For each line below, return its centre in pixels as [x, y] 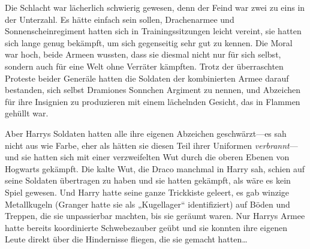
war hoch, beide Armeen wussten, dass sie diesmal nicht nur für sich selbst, [143, 54]
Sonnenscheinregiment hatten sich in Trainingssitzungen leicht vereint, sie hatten [153, 31]
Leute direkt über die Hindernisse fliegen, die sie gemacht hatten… [126, 239]
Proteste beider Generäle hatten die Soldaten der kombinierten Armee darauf [147, 78]
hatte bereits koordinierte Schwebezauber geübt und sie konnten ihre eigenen [146, 227]
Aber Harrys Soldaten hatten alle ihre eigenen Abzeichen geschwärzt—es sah [146, 133]
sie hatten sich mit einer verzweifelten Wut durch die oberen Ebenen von [156, 157]
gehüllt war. [27, 113]
